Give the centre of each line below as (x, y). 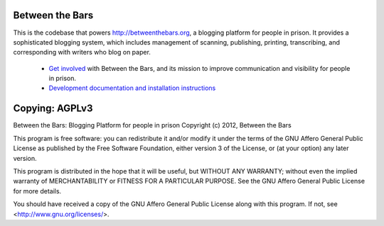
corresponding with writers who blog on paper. (82, 52)
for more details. (37, 191)
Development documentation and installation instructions (132, 88)
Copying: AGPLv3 (53, 109)
